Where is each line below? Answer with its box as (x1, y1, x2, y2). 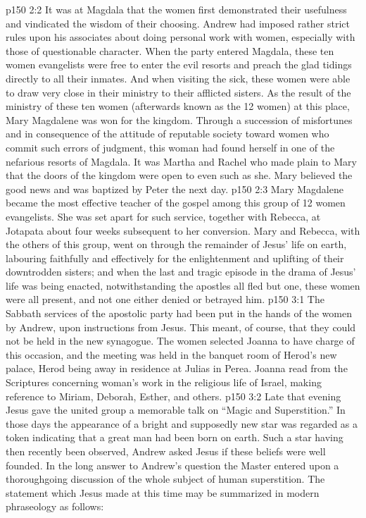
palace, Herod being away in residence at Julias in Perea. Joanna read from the (6, 361, 348, 376)
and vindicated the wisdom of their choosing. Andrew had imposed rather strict (6, 16, 350, 30)
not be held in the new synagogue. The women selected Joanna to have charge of (6, 333, 355, 348)
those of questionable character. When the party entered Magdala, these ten (6, 43, 334, 58)
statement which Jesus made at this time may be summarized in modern (6, 485, 320, 500)
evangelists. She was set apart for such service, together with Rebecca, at (6, 209, 321, 223)
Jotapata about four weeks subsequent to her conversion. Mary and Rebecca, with (6, 223, 360, 238)
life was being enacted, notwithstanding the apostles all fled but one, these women (6, 278, 360, 292)
